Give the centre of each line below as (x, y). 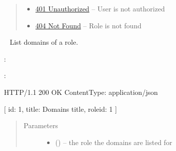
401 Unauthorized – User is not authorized (100, 8)
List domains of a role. (44, 42)
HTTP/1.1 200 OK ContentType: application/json (81, 92)
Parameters (41, 125)
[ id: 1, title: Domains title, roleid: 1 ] (60, 109)
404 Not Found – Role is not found (88, 25)
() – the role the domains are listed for (114, 142)
